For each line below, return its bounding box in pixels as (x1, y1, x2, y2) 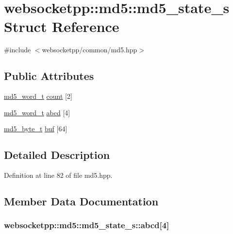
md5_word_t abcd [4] (4, 107, 70, 117)
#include (4, 45, 31, 55)
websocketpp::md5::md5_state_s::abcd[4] (4, 219, 169, 231)
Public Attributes (4, 68, 94, 83)
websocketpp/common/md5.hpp (42, 45, 137, 55)
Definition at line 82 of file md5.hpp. (4, 170, 113, 180)
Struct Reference (4, 16, 119, 36)
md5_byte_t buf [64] (4, 124, 67, 134)
